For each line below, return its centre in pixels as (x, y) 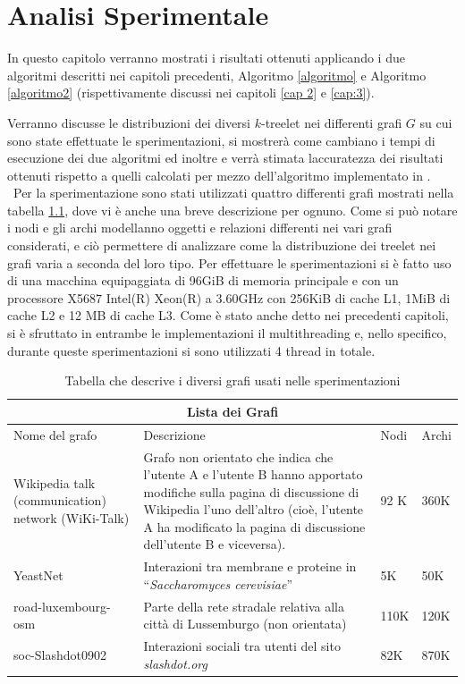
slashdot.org (175, 663)
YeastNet (38, 575)
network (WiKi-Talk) (72, 518)
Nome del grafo (55, 434)
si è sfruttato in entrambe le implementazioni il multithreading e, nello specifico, (227, 333)
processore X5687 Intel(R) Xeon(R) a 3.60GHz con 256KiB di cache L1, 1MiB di (229, 297)
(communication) (60, 500)
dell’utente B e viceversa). (215, 544)
